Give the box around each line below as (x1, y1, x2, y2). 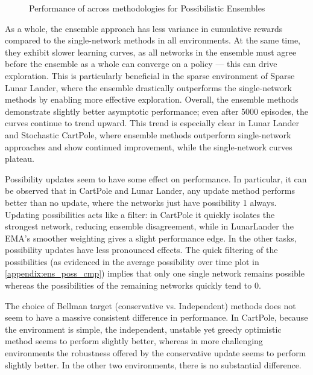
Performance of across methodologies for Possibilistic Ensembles (29, 2, 265, 14)
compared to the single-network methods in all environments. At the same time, (5, 34, 300, 46)
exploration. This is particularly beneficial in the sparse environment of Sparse (5, 69, 295, 82)
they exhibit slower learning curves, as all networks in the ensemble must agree (5, 45, 297, 58)
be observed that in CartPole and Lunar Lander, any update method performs (5, 184, 295, 197)
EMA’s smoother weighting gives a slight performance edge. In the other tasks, (5, 231, 297, 244)
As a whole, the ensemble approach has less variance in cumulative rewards (5, 22, 283, 34)
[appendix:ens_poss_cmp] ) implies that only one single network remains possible (5, 267, 305, 280)
